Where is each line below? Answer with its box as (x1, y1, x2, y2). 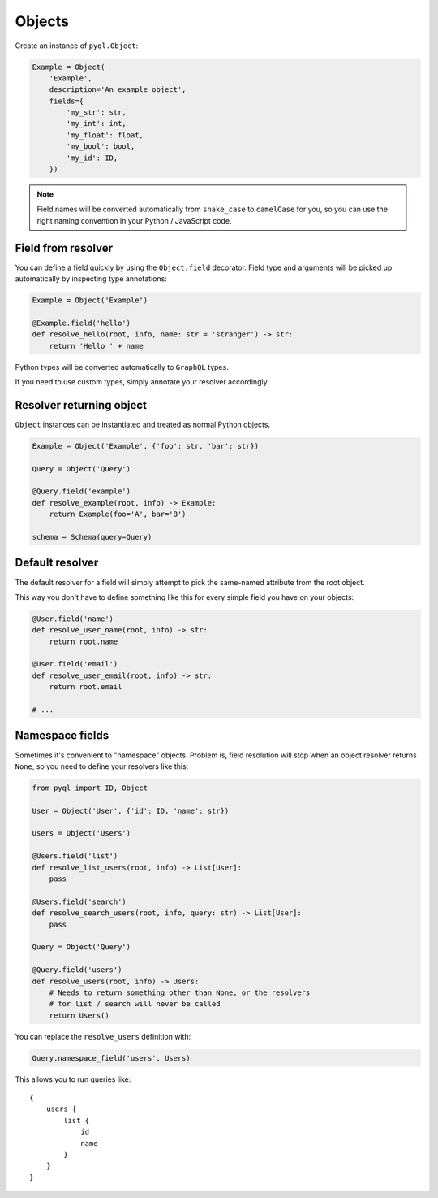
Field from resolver (15, 241, 114, 255)
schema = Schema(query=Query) (32, 532, 152, 542)
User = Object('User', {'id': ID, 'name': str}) (32, 805, 230, 815)
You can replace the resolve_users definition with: (15, 1031, 191, 1041)
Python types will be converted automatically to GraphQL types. (15, 362, 229, 371)
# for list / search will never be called (49, 1000, 221, 1009)
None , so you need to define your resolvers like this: (15, 761, 189, 771)
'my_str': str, (66, 108, 127, 117)
